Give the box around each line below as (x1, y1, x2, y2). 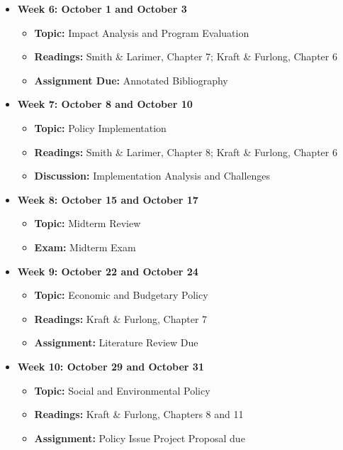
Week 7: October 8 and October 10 (17, 97, 193, 111)
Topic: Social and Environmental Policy (34, 383, 210, 397)
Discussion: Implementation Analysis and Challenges (34, 168, 271, 183)
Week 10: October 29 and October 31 (17, 358, 204, 373)
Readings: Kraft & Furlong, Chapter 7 (34, 311, 208, 326)
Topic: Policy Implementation (34, 120, 167, 135)
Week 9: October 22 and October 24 (17, 263, 198, 278)
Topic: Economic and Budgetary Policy (34, 287, 208, 302)
